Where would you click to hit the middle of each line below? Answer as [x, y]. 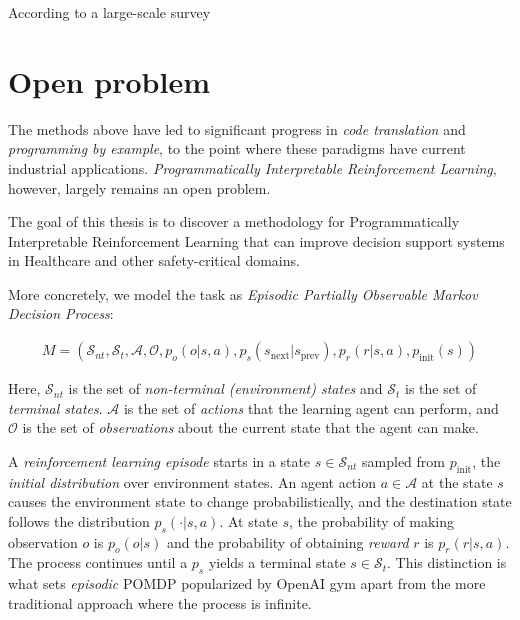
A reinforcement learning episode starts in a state [159, 460]
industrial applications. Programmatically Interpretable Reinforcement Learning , [252, 167]
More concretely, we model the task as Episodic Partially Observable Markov [243, 293]
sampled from [404, 460]
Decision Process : [61, 313]
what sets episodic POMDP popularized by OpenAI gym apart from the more [247, 583]
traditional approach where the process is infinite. [160, 602]
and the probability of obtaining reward [287, 541]
